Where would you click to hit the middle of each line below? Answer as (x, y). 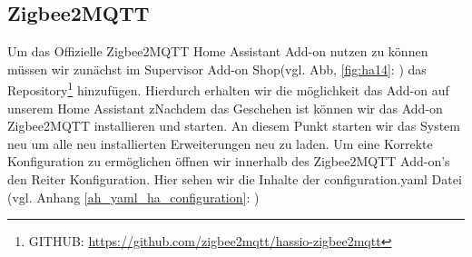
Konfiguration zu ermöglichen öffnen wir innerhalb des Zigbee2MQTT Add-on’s (229, 161)
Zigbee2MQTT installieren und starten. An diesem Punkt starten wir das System (234, 126)
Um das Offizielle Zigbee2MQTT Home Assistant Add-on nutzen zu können (218, 51)
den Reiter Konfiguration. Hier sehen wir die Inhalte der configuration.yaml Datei (235, 179)
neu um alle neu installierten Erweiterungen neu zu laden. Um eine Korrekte (220, 143)
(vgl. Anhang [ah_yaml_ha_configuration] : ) (133, 197)
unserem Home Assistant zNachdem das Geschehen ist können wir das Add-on (225, 108)
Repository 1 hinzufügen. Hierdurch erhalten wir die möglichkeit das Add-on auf (228, 89)
